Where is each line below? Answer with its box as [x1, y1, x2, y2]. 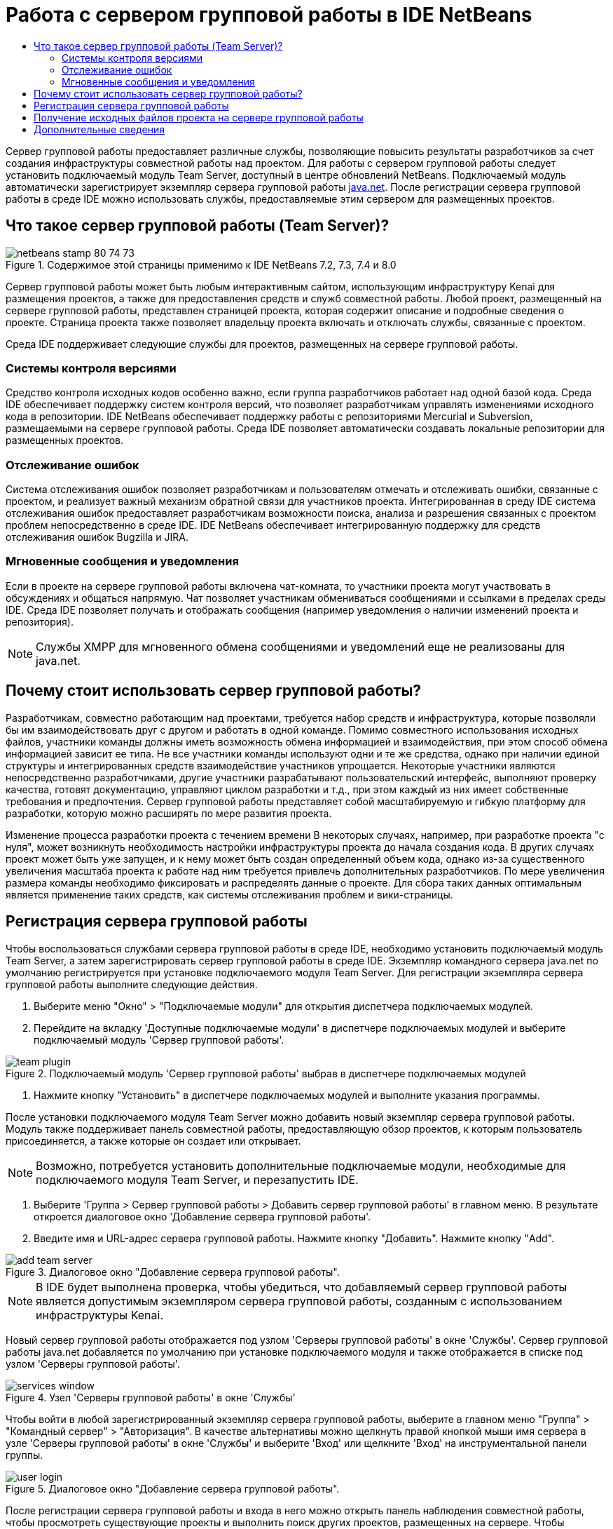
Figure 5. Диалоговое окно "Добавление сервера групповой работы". [6, 1482, 340, 1495]
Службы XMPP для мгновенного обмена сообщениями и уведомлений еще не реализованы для [36, 639, 565, 654]
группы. [6, 1448, 43, 1461]
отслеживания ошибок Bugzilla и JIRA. [6, 531, 188, 544]
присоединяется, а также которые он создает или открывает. [6, 1134, 301, 1147]
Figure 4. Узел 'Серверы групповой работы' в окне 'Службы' [6, 1391, 296, 1403]
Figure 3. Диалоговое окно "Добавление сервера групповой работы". [6, 1265, 340, 1278]
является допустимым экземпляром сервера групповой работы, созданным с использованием [36, 1293, 563, 1308]
